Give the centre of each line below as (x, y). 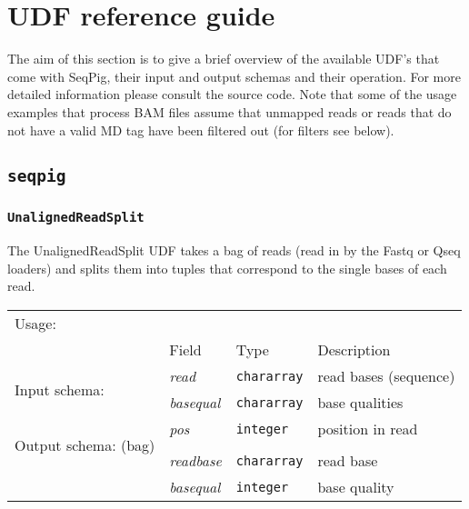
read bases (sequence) (386, 376)
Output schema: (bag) (85, 444)
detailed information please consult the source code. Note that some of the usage (232, 94)
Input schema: (60, 389)
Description (354, 350)
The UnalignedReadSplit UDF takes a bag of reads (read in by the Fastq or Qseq (234, 250)
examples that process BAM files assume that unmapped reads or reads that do (230, 111)
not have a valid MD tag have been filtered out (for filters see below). (201, 130)
